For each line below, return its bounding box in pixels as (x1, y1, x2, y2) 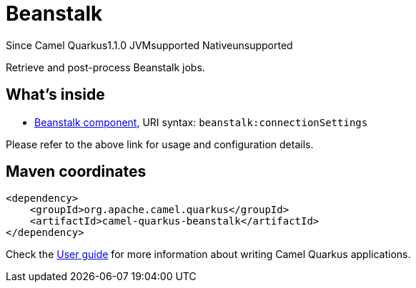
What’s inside (6, 86, 105, 104)
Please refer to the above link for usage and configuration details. (6, 138, 314, 150)
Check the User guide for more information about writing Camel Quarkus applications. (6, 248, 411, 261)
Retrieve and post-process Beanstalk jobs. (6, 61, 205, 73)
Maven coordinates (6, 163, 147, 181)
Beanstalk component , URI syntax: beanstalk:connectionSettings (34, 115, 368, 128)
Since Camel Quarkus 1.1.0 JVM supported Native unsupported (6, 38, 293, 51)
